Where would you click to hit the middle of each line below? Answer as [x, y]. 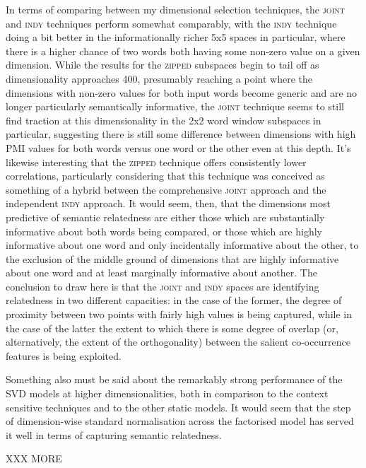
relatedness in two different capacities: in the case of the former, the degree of [174, 300]
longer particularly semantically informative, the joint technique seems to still [175, 106]
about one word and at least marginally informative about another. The [161, 273]
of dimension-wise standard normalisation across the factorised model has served [180, 421]
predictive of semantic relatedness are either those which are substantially [165, 217]
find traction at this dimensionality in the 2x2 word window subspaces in [164, 120]
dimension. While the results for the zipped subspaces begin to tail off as [163, 65]
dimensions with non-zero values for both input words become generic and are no [182, 92]
